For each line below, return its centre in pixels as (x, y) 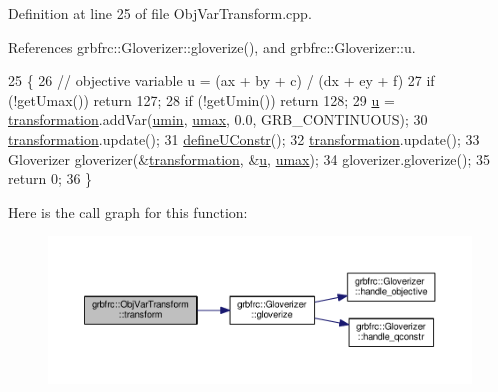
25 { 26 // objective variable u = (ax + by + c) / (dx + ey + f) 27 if (221, 80)
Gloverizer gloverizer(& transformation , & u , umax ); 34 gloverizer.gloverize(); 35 (249, 158)
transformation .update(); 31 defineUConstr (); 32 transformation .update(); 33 (244, 138)
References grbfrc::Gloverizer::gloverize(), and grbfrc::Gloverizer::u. (212, 46)
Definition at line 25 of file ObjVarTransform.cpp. (160, 13)
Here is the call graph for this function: (128, 211)
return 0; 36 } (50, 178)
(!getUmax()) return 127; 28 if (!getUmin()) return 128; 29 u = (201, 99)
